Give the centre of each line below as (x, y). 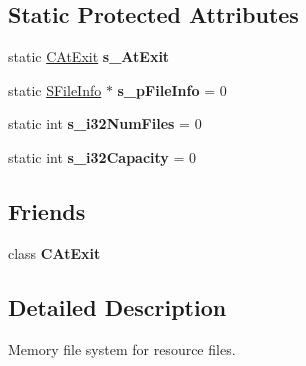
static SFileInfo (55, 89)
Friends (47, 210)
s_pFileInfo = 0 (172, 89)
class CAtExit (54, 252)
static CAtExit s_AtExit (89, 56)
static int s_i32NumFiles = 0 (105, 123)
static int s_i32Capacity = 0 (102, 156)
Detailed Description (117, 306)
